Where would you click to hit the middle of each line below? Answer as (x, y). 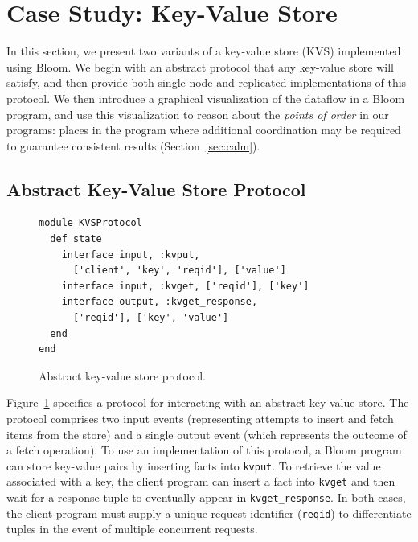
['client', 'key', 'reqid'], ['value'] (179, 271)
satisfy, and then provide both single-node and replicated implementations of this (207, 82)
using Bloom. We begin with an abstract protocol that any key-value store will (200, 66)
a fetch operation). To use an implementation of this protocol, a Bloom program (204, 450)
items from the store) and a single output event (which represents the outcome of (207, 434)
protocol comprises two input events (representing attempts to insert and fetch (200, 419)
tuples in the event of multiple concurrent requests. (132, 529)
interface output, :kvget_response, (160, 302)
